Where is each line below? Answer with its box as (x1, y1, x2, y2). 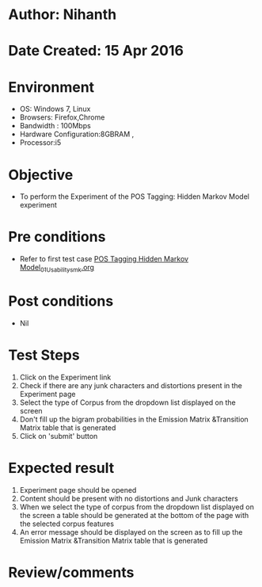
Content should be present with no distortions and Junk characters (19, 494, 239, 503)
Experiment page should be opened (19, 485, 137, 494)
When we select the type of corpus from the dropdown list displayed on (19, 501, 255, 512)
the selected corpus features (19, 519, 115, 528)
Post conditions (8, 292, 114, 311)
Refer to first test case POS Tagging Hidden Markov (19, 254, 188, 264)
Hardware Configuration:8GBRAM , (19, 129, 135, 139)
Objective (8, 166, 74, 184)
